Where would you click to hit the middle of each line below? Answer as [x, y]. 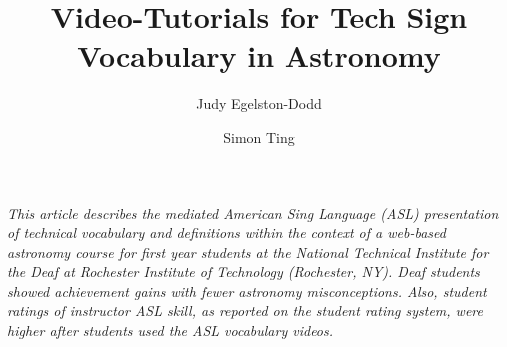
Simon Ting [259, 136]
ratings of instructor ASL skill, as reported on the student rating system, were [245, 310]
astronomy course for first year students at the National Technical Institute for [248, 251]
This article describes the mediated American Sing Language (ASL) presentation [253, 212]
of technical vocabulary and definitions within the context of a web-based [226, 232]
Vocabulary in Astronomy [259, 55]
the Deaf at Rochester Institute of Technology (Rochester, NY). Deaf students [243, 271]
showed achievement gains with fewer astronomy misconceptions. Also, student [247, 290]
